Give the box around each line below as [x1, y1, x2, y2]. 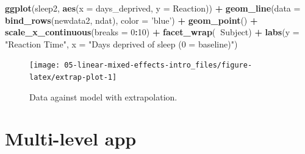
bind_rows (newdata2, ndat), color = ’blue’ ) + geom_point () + [5, 13, 258, 26]
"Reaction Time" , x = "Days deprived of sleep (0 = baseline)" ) [5, 37, 238, 50]
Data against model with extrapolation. [29, 90, 178, 103]
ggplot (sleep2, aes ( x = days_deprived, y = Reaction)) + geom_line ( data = [5, 2, 301, 14]
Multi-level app [5, 126, 137, 151]
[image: [29, 61, 60, 70]
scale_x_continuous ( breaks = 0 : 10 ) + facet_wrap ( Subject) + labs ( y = [5, 26, 300, 38]
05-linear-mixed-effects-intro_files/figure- [64, 61, 253, 70]
